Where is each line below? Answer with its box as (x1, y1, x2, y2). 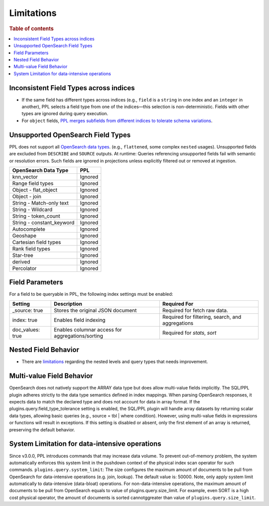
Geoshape (12, 232, 37, 239)
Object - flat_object (12, 186, 57, 193)
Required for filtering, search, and (162, 313, 242, 320)
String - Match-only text (12, 199, 69, 206)
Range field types (12, 180, 54, 187)
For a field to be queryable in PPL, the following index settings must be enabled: (9, 291, 173, 297)
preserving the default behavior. (9, 426, 75, 433)
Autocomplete (12, 226, 46, 233)
